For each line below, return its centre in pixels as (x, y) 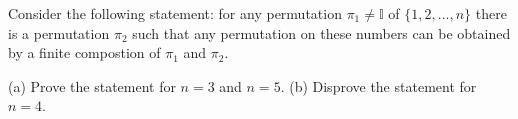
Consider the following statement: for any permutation (175, 13)
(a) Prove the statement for (92, 85)
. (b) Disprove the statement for (378, 85)
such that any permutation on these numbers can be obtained (321, 32)
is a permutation (59, 32)
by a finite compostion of (84, 52)
